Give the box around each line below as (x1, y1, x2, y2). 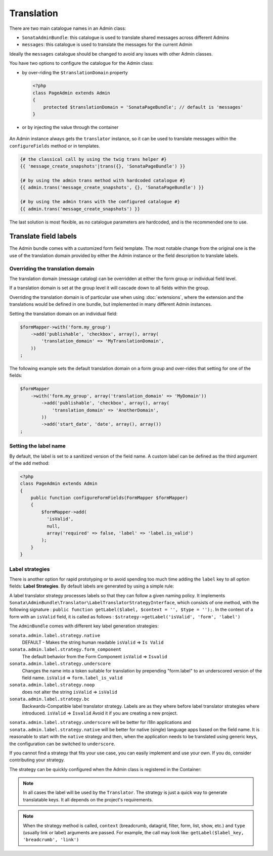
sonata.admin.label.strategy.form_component (9, 647, 122, 652)
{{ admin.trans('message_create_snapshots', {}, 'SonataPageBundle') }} (20, 185, 204, 191)
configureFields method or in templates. (9, 143, 101, 149)
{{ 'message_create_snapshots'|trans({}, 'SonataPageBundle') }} (20, 163, 186, 169)
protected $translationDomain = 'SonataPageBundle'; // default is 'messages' (43, 104, 244, 110)
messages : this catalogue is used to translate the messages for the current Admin (22, 41, 193, 48)
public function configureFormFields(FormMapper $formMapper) (30, 495, 188, 501)
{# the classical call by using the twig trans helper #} (20, 156, 167, 162)
